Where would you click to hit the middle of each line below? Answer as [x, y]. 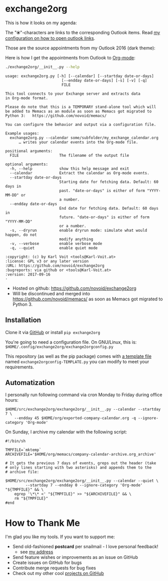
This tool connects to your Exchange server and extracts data [73, 94]
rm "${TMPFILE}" [31, 499]
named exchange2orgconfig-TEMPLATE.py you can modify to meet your [77, 361]
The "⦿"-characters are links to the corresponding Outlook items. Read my [83, 32]
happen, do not [21, 235]
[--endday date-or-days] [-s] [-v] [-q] [104, 80]
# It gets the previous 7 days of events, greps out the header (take [81, 463]
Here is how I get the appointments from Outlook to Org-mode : [70, 57]
